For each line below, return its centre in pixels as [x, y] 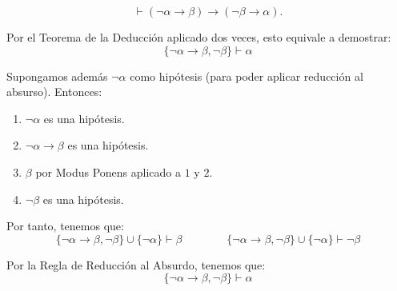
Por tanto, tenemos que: [65, 226]
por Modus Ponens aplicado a [108, 171]
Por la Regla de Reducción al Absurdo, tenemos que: [136, 264]
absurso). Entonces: [54, 92]
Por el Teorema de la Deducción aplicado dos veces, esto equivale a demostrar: [199, 37]
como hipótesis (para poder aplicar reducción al [247, 76]
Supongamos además [57, 76]
